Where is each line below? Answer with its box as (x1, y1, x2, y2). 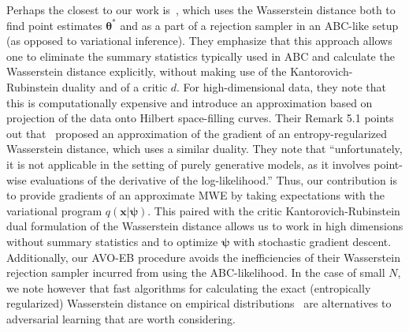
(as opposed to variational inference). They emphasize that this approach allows (6, 32, 392, 49)
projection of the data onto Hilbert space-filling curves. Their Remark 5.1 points (6, 110, 394, 126)
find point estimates (6, 17, 102, 33)
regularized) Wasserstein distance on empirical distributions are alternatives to (6, 295, 392, 311)
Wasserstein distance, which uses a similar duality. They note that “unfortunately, (6, 140, 403, 157)
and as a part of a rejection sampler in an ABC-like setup (120, 17, 399, 33)
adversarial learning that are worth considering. (6, 310, 236, 326)
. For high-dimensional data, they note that (177, 78, 387, 95)
